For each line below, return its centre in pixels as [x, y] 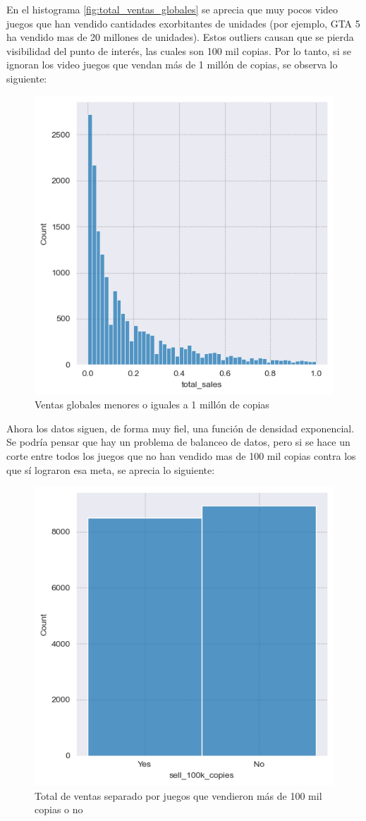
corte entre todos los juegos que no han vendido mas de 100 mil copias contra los [181, 455]
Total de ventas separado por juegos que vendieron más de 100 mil [178, 795]
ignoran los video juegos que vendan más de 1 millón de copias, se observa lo [172, 65]
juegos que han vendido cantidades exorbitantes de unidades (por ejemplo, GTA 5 [183, 23]
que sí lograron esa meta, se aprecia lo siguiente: [111, 469]
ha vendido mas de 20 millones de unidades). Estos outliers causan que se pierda [180, 37]
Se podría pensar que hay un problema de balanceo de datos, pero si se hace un [178, 442]
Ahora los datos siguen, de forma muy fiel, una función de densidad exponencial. [181, 428]
